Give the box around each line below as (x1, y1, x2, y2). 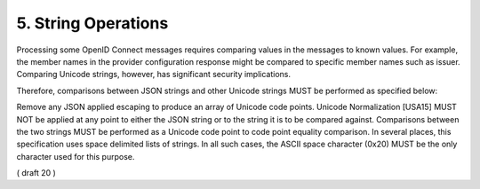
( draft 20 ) (16, 168, 57, 178)
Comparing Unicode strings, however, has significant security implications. (16, 69, 292, 80)
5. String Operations (16, 13, 169, 33)
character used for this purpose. (16, 151, 135, 161)
